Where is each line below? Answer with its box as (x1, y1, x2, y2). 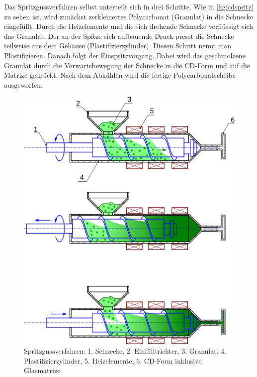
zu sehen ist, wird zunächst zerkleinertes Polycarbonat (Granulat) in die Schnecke (4, 11, 253, 21)
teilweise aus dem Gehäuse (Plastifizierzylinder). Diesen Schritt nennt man (4, 40, 232, 51)
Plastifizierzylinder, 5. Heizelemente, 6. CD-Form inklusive (24, 355, 202, 366)
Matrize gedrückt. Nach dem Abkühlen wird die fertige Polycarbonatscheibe (4, 70, 236, 80)
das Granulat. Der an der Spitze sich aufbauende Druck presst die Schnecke (4, 30, 234, 41)
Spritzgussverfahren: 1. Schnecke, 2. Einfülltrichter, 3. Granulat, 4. (24, 346, 227, 356)
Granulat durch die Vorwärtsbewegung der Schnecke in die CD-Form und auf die (4, 60, 251, 70)
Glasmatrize (24, 365, 61, 376)
